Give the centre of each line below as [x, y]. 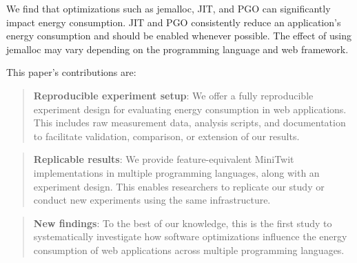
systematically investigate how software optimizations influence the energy [190, 236]
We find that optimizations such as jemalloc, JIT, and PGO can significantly [169, 8]
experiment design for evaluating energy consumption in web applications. [190, 109]
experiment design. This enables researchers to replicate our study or [179, 186]
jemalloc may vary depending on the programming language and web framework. [177, 49]
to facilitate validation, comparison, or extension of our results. [166, 136]
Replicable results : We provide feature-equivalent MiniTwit [164, 159]
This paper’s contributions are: [71, 72]
